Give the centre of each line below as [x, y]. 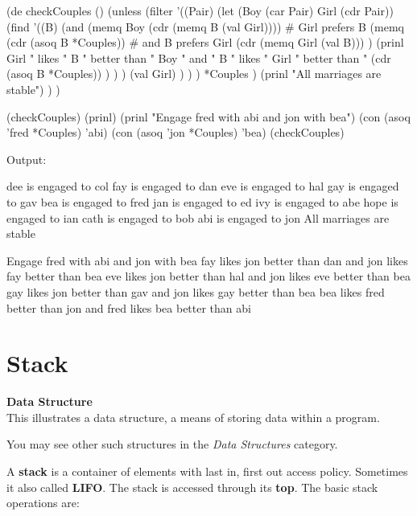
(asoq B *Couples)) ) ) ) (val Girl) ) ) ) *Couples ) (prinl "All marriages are [194, 74]
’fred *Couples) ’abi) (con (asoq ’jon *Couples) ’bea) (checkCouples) [175, 132]
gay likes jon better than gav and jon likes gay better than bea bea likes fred [196, 291]
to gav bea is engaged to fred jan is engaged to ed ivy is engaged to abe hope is [202, 201]
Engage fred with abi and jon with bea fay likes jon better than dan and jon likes [207, 260]
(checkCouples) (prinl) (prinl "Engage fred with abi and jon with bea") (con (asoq [208, 116]
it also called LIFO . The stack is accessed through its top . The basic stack [192, 487]
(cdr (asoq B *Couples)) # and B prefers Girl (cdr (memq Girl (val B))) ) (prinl [205, 42]
